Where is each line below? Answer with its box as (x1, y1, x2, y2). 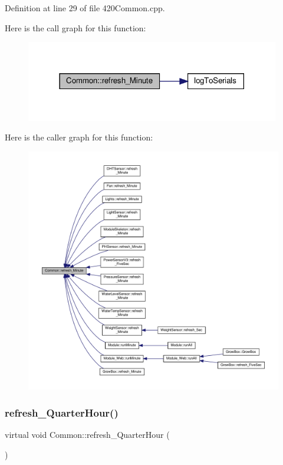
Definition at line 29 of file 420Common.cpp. (5, 2, 165, 14)
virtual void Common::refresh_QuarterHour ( (5, 428, 170, 441)
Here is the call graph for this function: (5, 21, 146, 34)
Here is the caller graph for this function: (5, 131, 153, 143)
